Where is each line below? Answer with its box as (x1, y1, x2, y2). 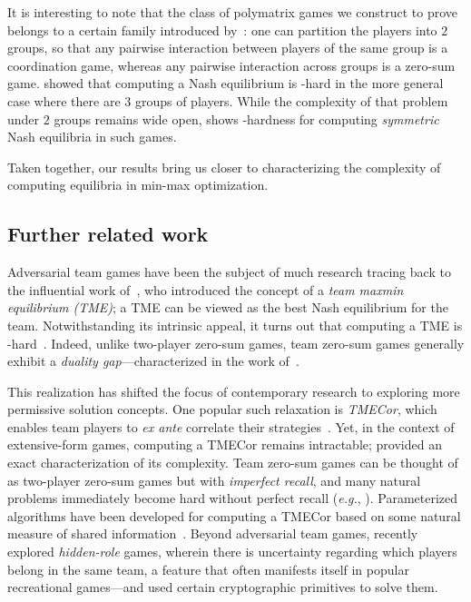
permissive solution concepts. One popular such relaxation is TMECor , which (7, 400, 437, 419)
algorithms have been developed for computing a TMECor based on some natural (7, 506, 461, 525)
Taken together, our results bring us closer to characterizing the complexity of (7, 157, 441, 176)
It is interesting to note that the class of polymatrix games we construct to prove (7, 3, 458, 21)
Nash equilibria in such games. (7, 127, 177, 146)
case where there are (7, 91, 121, 110)
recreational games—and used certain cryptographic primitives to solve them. (7, 577, 438, 597)
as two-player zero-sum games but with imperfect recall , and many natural (7, 470, 421, 489)
